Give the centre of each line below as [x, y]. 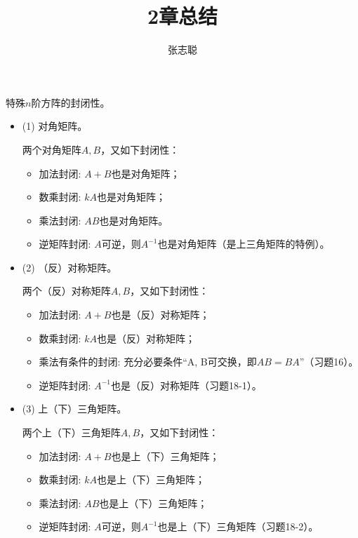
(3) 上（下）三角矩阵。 [74, 409]
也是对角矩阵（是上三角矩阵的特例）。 [244, 244]
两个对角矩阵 [52, 149]
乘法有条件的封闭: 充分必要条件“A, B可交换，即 [148, 362]
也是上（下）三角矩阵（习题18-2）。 [238, 526]
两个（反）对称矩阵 [66, 291]
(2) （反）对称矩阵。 [69, 267]
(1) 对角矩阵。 [55, 126]
